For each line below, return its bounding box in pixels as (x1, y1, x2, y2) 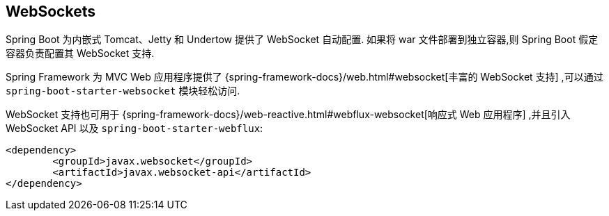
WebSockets (6, 3, 95, 20)
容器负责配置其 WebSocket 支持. (6, 47, 155, 60)
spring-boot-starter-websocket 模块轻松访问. (6, 85, 240, 97)
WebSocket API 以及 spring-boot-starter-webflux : (6, 122, 263, 135)
